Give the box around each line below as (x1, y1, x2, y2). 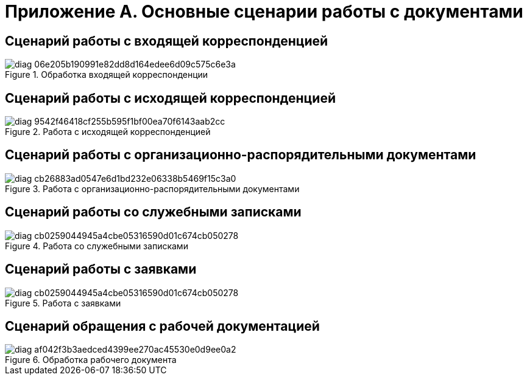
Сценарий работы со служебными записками (5, 204, 302, 220)
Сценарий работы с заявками (5, 261, 197, 277)
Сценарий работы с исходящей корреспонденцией (5, 90, 336, 106)
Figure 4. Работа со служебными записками (5, 240, 188, 251)
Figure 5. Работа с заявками (5, 297, 121, 308)
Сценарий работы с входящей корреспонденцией (5, 33, 328, 49)
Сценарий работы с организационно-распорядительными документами (5, 147, 476, 163)
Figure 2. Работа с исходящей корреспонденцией (5, 126, 211, 137)
